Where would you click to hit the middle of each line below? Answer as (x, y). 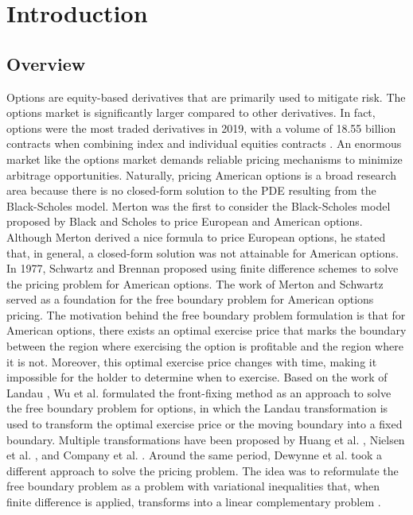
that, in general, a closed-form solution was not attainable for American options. (203, 252)
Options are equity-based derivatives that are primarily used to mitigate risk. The (206, 97)
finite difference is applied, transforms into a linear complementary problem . (194, 502)
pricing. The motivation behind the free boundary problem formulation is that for (206, 314)
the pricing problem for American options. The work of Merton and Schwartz (195, 283)
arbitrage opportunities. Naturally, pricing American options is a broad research (201, 174)
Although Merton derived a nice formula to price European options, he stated (196, 236)
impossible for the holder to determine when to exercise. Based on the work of (197, 377)
